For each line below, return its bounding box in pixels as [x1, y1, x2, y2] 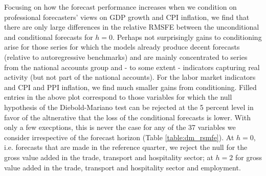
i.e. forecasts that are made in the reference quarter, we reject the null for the [4, 142, 248, 152]
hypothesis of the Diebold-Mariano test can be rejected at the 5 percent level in [4, 101, 254, 112]
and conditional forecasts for [4, 31, 93, 42]
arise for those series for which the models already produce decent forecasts [4, 41, 240, 52]
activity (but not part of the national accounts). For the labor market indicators [4, 72, 256, 82]
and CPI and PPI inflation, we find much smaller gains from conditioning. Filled [4, 81, 257, 92]
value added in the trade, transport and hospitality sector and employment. [4, 162, 241, 172]
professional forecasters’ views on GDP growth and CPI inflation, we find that [4, 11, 250, 22]
